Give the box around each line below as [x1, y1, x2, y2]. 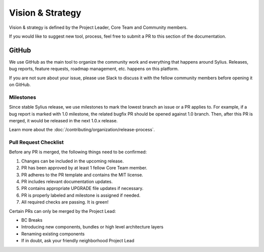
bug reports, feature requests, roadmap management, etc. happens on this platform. [9, 66, 179, 72]
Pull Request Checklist [9, 139, 64, 146]
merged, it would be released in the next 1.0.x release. [9, 117, 118, 123]
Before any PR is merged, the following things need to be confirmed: [9, 149, 147, 155]
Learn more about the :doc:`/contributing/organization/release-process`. [9, 127, 155, 133]
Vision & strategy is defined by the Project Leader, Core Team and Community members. [9, 24, 188, 30]
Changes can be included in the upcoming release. [21, 158, 124, 164]
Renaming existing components [21, 230, 85, 237]
